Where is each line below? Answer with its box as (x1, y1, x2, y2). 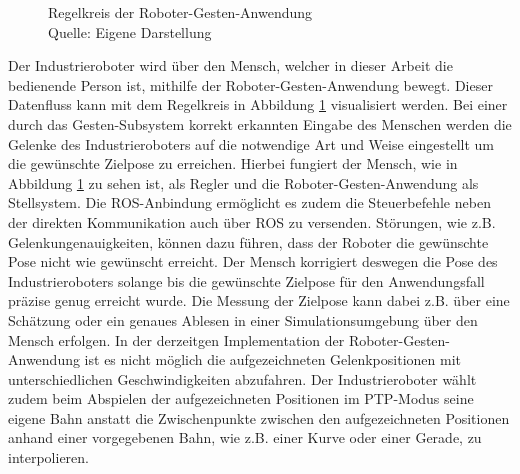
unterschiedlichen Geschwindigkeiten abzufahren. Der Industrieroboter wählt (8, 368, 477, 389)
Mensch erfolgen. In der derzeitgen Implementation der (8, 329, 345, 350)
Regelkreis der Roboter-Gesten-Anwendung (48, 2, 313, 22)
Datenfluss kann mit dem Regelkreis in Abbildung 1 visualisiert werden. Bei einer (8, 94, 508, 115)
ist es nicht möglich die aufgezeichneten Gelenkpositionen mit (84, 349, 461, 370)
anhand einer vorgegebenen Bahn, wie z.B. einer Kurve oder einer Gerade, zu (8, 427, 482, 448)
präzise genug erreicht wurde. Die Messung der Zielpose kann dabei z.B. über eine (8, 290, 510, 311)
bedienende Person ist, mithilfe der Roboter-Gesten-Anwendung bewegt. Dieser (8, 74, 493, 95)
